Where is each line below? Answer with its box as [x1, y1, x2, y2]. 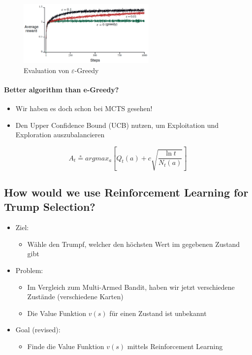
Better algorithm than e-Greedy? [4, 84, 119, 94]
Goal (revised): [15, 324, 61, 335]
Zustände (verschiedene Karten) [27, 291, 124, 302]
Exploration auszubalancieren [15, 129, 105, 140]
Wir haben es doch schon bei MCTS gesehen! [15, 103, 153, 113]
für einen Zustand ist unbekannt [109, 308, 207, 318]
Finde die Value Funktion [27, 341, 104, 351]
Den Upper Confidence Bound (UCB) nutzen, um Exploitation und [15, 119, 219, 130]
